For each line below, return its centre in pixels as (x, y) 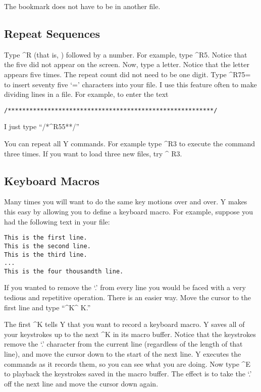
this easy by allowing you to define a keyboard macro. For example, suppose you (128, 211)
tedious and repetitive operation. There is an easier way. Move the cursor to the (127, 297)
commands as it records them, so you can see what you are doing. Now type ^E (127, 363)
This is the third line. (46, 255)
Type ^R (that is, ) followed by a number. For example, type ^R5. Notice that (126, 54)
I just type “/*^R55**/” (42, 126)
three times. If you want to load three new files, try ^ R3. (93, 153)
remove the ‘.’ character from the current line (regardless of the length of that (123, 344)
